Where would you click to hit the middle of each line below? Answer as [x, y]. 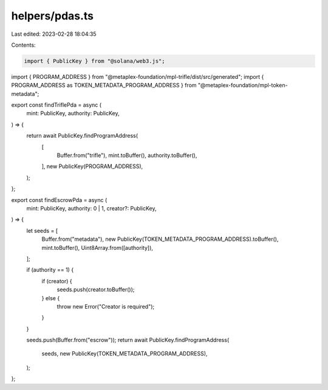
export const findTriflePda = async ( [56, 105]
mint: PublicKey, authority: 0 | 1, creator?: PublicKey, [91, 208]
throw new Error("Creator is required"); [106, 306]
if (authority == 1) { [50, 270]
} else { [51, 298]
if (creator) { [57, 281]
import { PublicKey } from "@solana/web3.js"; [94, 61]
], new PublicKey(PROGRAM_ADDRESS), [92, 166]
